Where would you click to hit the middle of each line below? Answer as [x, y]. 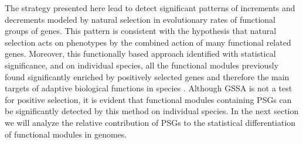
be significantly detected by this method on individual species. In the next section [152, 111]
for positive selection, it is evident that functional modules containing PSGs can [148, 99]
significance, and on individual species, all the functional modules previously [142, 65]
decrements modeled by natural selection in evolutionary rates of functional [140, 19]
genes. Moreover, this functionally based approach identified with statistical [140, 54]
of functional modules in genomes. [66, 134]
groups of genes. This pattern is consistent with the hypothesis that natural [141, 31]
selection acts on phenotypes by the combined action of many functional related [148, 42]
